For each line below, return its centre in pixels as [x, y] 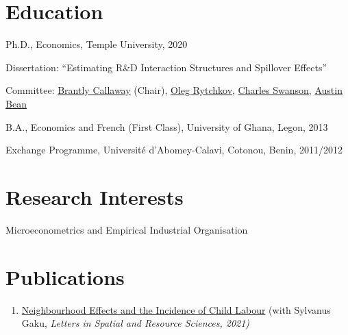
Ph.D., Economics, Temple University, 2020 [97, 44]
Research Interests [95, 196]
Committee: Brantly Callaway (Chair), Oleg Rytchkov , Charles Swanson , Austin [174, 90]
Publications [65, 276]
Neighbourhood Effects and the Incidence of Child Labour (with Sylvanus [176, 309]
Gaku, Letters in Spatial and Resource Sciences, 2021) [136, 323]
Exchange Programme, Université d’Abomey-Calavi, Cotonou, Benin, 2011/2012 [174, 150]
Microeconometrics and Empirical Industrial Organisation [127, 229]
